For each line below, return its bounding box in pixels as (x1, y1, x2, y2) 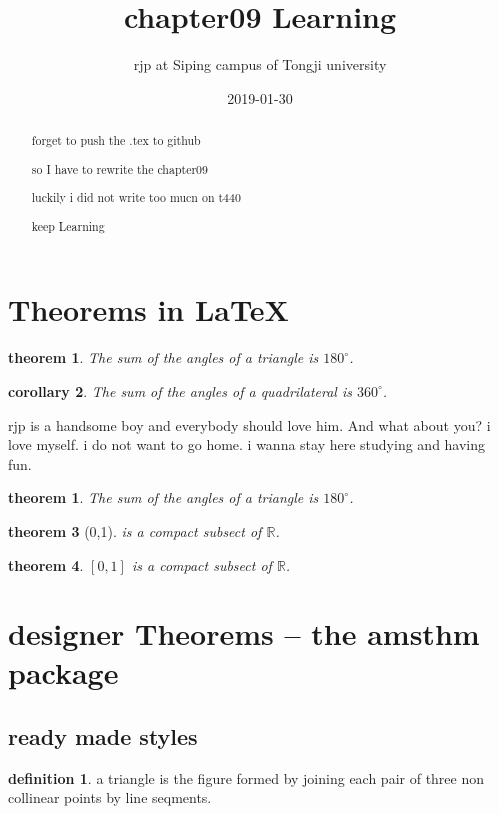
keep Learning (31, 217, 105, 234)
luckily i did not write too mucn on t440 (31, 189, 241, 206)
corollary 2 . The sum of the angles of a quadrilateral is (8, 380, 352, 401)
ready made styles (8, 721, 198, 752)
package (8, 652, 119, 693)
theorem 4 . (8, 554, 84, 575)
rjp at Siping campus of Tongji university (133, 54, 387, 75)
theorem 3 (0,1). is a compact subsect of (8, 520, 262, 541)
